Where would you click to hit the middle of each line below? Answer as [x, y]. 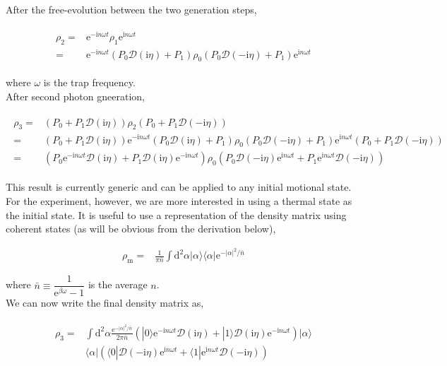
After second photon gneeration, [75, 96]
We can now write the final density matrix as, [105, 303]
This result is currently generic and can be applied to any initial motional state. [179, 187]
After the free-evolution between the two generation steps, [131, 9]
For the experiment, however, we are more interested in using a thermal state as [179, 201]
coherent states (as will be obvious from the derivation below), [141, 229]
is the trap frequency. [89, 82]
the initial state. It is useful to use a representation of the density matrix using [176, 214]
